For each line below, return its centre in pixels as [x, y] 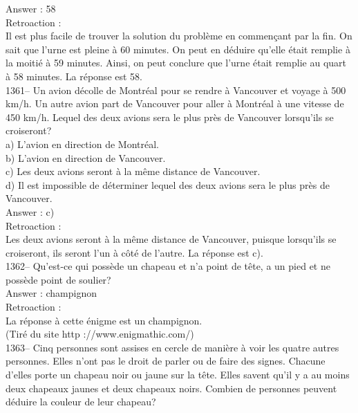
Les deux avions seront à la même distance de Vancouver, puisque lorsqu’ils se [171, 239]
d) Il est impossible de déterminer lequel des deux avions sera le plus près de [168, 184]
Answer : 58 [31, 8]
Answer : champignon [51, 293]
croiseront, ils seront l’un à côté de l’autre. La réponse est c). [134, 252]
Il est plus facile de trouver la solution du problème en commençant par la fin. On [179, 36]
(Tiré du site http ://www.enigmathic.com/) [100, 334]
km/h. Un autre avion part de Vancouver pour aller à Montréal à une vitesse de [175, 103]
